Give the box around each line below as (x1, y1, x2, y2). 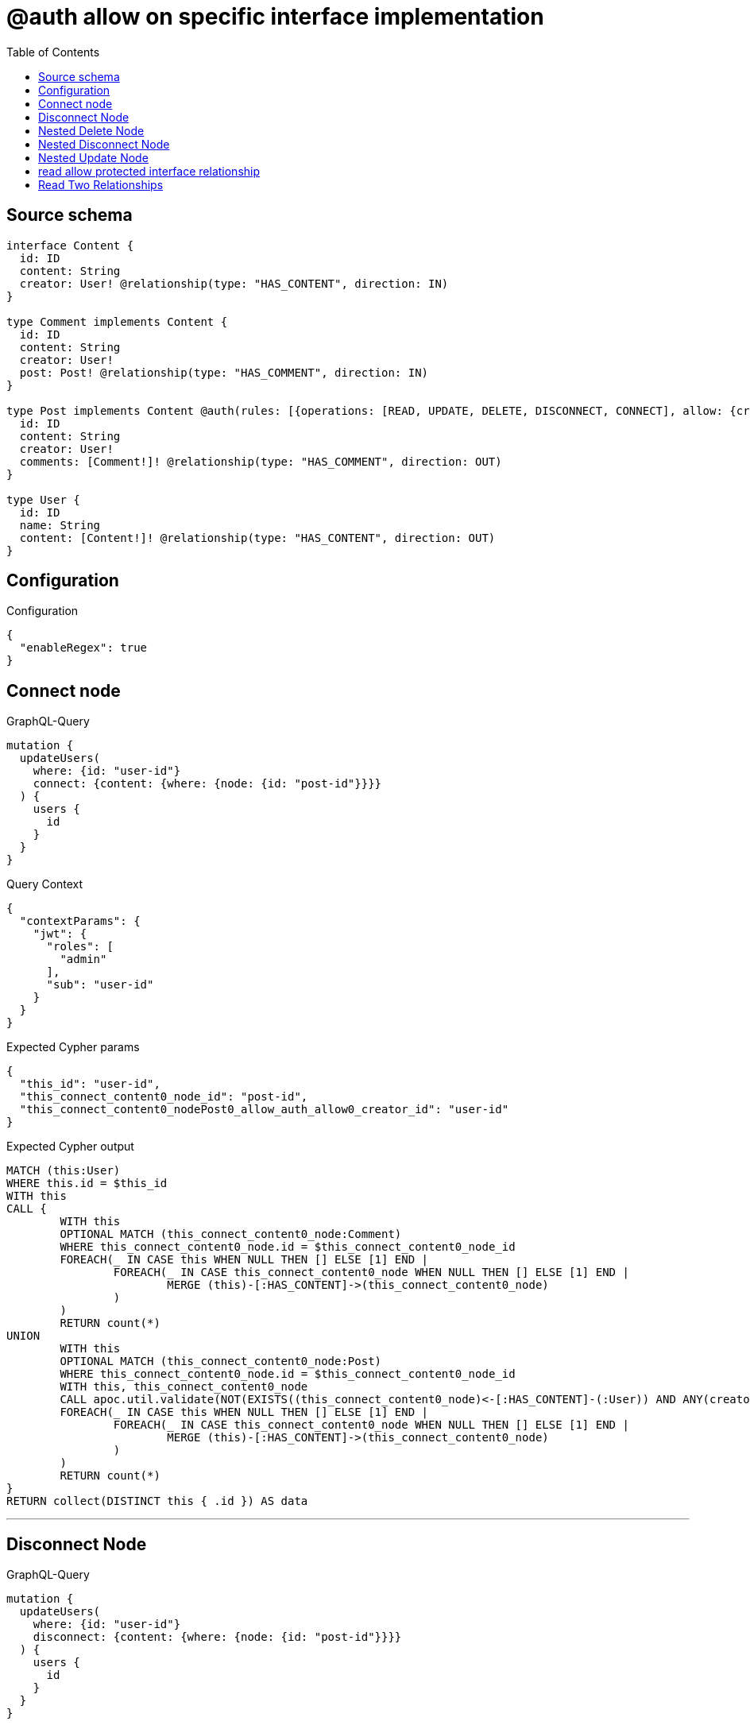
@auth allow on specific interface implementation (6, 3, 544, 30)
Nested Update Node (38, 150, 149, 164)
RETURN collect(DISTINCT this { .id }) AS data (6, 1495, 308, 1508)
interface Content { (6, 238, 134, 252)
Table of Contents (6, 44, 100, 59)
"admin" (60, 953, 107, 966)
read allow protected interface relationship (38, 164, 261, 178)
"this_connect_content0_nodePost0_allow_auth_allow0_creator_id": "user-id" (19, 1103, 509, 1116)
